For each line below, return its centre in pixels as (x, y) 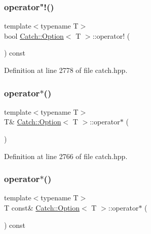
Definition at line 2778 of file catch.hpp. (66, 70)
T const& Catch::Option (42, 207)
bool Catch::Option (34, 35)
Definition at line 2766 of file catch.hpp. (66, 156)
